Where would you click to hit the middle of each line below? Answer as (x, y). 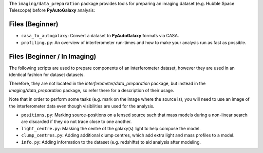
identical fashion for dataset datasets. (47, 75)
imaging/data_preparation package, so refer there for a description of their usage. (92, 90)
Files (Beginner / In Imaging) (53, 56)
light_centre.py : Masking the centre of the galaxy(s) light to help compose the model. (111, 128)
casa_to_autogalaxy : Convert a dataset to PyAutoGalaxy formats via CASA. (100, 36)
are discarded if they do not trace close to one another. (76, 122)
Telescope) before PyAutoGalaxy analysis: (52, 10)
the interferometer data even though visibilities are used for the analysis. (82, 106)
